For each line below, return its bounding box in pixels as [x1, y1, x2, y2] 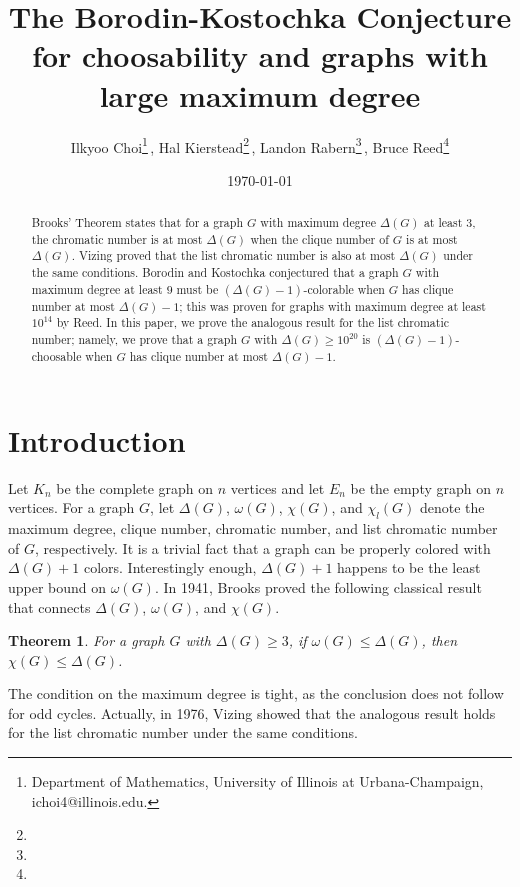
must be [176, 280, 219, 297]
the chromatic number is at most [31, 230, 203, 247]
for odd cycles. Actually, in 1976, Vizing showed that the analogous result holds [8, 702, 496, 723]
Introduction [8, 419, 186, 460]
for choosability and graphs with [32, 35, 488, 76]
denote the [420, 497, 485, 518]
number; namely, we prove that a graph [31, 331, 238, 348]
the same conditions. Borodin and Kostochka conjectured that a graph [31, 264, 399, 281]
